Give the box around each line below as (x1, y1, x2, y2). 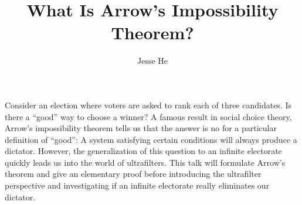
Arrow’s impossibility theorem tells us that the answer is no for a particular (5, 122, 277, 134)
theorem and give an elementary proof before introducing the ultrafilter (5, 168, 262, 180)
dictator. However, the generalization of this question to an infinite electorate (5, 145, 282, 157)
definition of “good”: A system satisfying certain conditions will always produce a (5, 133, 297, 145)
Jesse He (137, 54, 168, 67)
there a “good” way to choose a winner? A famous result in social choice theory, (5, 110, 292, 122)
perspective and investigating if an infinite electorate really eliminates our (5, 179, 270, 192)
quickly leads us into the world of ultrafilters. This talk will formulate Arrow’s (5, 156, 286, 168)
